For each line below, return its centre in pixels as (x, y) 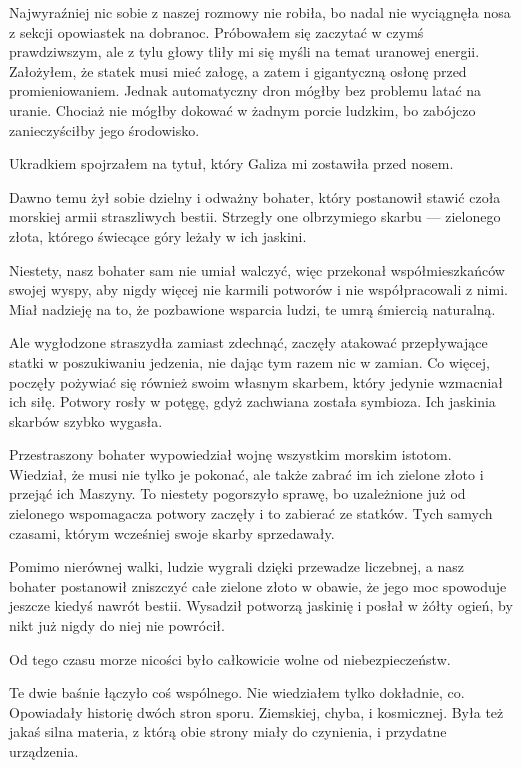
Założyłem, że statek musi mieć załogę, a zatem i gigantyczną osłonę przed (238, 70)
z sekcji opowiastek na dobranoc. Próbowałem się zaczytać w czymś (216, 31)
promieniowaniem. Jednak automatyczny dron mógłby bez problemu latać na (245, 90)
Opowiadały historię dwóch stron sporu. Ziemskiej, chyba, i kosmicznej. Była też (256, 711)
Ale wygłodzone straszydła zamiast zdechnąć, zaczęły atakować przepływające (248, 342)
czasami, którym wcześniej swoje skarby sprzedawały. (172, 532)
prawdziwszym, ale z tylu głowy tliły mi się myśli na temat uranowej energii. (244, 51)
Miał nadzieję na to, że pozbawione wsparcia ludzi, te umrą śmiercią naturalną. (252, 308)
